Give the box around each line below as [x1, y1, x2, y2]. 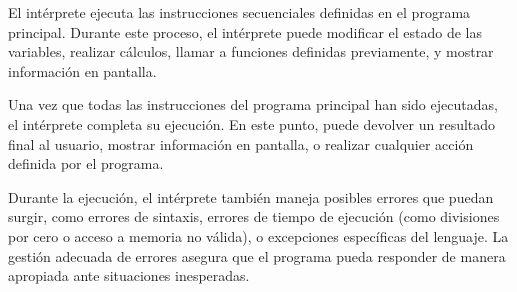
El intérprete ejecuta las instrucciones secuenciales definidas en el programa [8, 2, 471, 22]
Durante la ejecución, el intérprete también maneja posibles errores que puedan [8, 186, 494, 207]
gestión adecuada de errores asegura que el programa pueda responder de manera [8, 245, 506, 266]
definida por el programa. [8, 153, 164, 174]
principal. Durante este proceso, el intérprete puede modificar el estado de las [8, 21, 482, 42]
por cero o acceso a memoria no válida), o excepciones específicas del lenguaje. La [8, 225, 509, 246]
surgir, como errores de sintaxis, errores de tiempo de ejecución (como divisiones [8, 206, 500, 227]
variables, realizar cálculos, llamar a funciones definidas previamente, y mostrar [8, 41, 494, 62]
